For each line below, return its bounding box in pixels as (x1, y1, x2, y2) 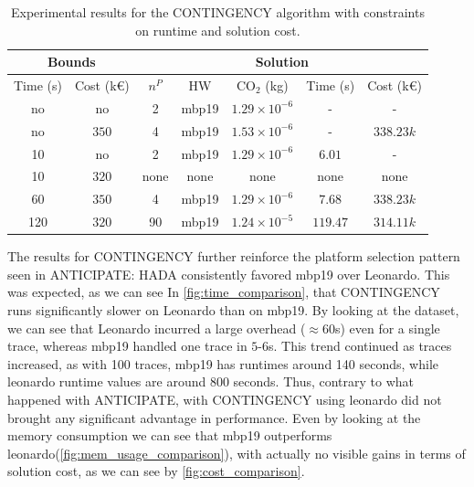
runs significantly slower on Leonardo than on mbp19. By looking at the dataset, (7, 300, 459, 319)
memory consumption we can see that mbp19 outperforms (7, 426, 332, 445)
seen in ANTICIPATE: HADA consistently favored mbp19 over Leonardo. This (7, 264, 450, 283)
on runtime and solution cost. (135, 20, 300, 39)
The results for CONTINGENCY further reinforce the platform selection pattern (7, 247, 460, 266)
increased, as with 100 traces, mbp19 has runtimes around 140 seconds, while (7, 354, 438, 373)
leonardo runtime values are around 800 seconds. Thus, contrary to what (7, 372, 415, 391)
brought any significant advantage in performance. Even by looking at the (7, 408, 421, 427)
